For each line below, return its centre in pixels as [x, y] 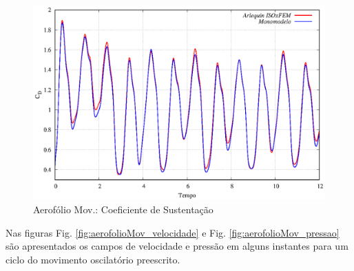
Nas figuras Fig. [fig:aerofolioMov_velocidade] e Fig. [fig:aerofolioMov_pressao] [173, 232]
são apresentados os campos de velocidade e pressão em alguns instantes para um [177, 246]
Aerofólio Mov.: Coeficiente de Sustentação [123, 209]
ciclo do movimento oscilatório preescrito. [93, 259]
